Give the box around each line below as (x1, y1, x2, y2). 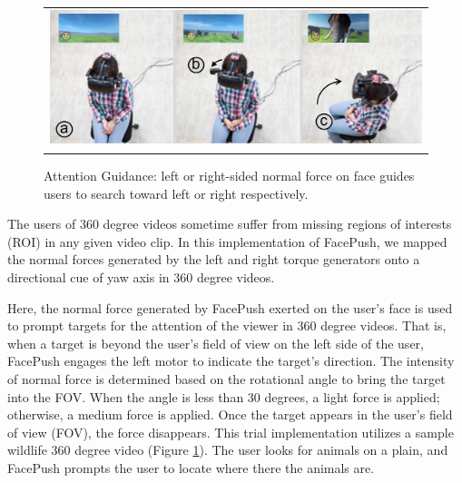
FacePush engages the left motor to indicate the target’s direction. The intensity (7, 351, 455, 370)
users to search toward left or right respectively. (44, 183, 309, 202)
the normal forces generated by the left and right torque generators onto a (7, 250, 420, 269)
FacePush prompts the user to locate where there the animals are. (7, 458, 375, 477)
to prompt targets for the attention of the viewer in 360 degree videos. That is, (7, 316, 447, 335)
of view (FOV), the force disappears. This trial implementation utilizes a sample (7, 422, 454, 441)
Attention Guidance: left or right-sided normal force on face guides (44, 165, 415, 184)
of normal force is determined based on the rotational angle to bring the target (7, 369, 446, 388)
